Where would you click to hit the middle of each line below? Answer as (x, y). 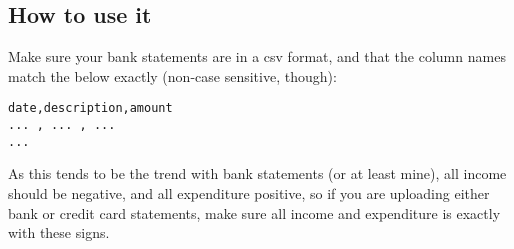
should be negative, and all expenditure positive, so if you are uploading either (249, 192)
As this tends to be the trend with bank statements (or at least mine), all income (257, 173)
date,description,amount (90, 108)
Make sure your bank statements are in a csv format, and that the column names (257, 56)
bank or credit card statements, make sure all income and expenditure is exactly (254, 212)
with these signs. (59, 232)
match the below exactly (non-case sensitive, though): (172, 75)
